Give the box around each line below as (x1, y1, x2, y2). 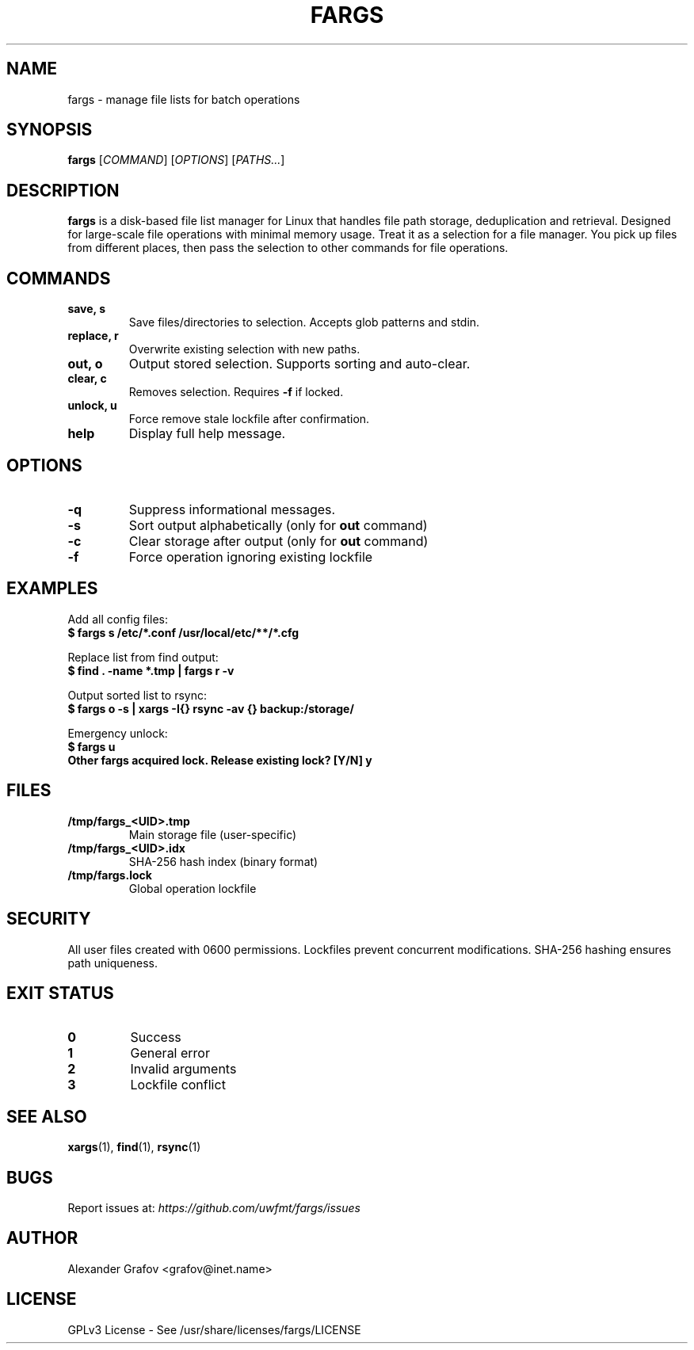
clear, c (67, 372, 107, 386)
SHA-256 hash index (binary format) (128, 854, 318, 868)
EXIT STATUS (6, 982, 114, 1003)
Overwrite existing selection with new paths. (128, 342, 360, 357)
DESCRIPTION (6, 180, 120, 200)
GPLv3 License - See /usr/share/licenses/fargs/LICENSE (67, 1322, 361, 1337)
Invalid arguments (130, 1061, 237, 1077)
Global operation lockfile (128, 881, 257, 895)
